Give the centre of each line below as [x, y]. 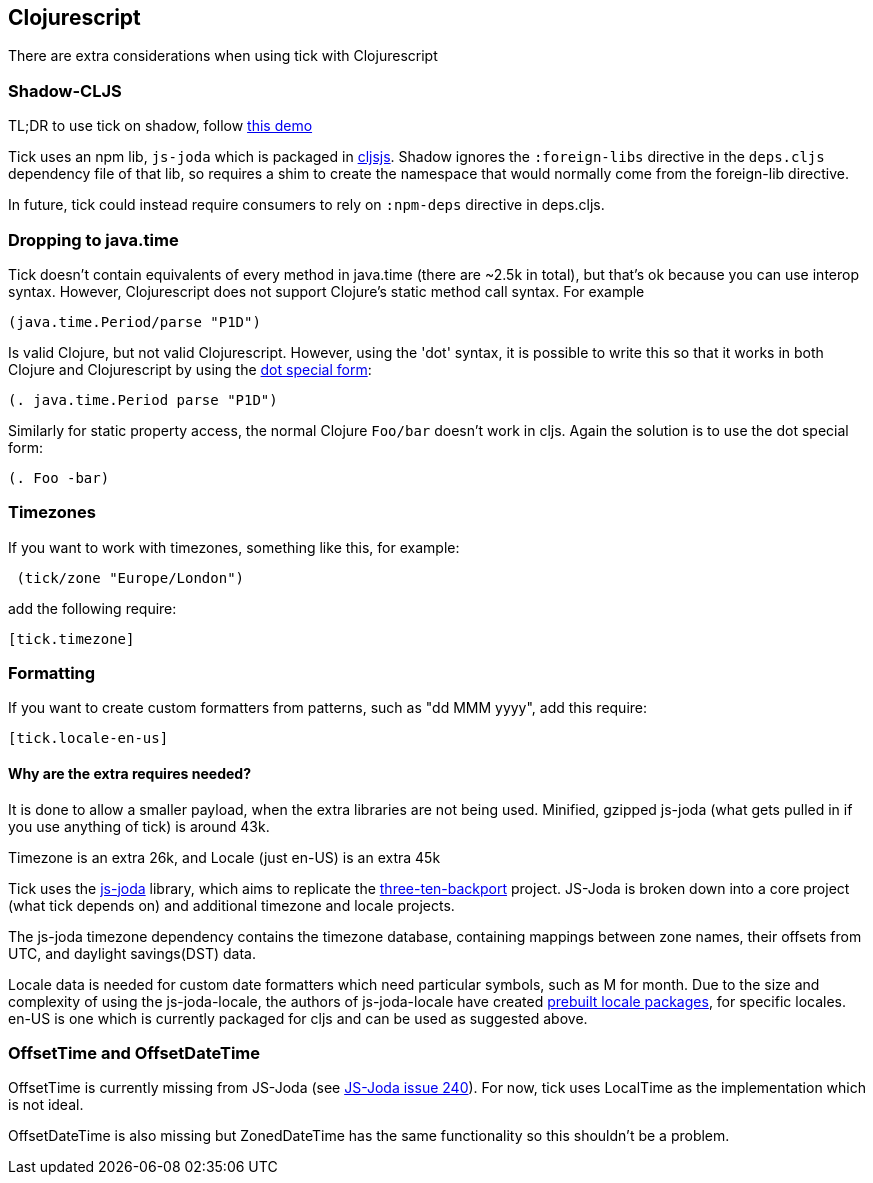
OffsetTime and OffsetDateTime [134, 1053]
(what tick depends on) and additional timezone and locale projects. [231, 905]
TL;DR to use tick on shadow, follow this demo [160, 126]
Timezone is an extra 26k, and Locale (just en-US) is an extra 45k [224, 857]
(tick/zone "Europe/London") [130, 577]
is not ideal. [46, 1105]
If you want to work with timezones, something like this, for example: [234, 547]
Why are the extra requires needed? [129, 774]
